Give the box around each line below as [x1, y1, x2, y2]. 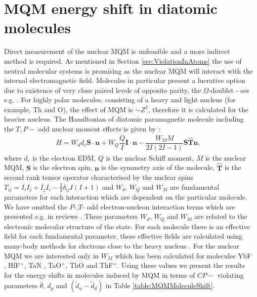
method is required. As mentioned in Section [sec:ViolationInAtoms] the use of [4, 55, 242, 66]
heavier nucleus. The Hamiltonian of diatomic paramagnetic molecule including [4, 114, 244, 124]
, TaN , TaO [24, 260, 61, 270]
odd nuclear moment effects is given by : [38, 124, 161, 134]
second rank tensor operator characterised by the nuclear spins [4, 172, 194, 182]
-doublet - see [209, 85, 250, 95]
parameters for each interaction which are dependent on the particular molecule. [4, 192, 247, 202]
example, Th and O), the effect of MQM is [4, 104, 133, 114]
